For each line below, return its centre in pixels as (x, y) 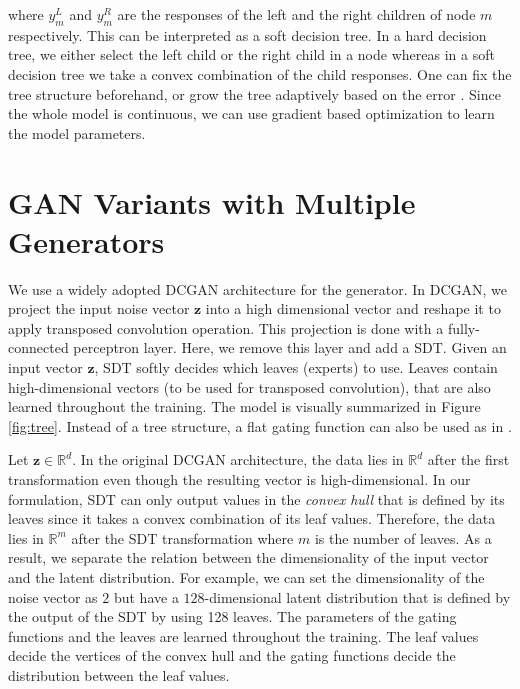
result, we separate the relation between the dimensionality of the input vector (248, 557)
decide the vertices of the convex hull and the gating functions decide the (232, 655)
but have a (146, 596)
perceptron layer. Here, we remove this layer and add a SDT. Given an (290, 347)
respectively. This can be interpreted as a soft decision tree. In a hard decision (247, 34)
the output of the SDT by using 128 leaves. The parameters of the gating (232, 616)
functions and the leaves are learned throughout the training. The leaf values (243, 635)
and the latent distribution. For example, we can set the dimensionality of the (246, 576)
